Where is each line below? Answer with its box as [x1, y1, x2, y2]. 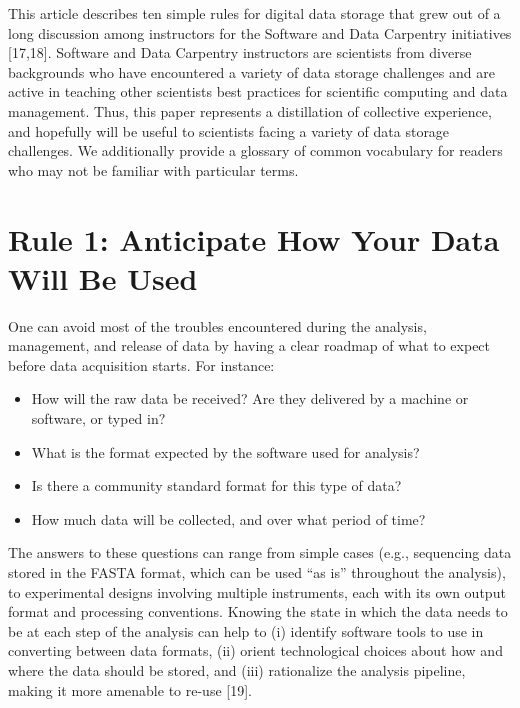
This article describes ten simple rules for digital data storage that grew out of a [8, 3, 501, 23]
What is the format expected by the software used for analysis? [31, 441, 420, 462]
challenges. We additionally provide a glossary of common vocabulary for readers [8, 140, 503, 161]
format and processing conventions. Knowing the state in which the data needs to [8, 601, 508, 622]
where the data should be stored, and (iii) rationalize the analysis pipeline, [8, 659, 466, 680]
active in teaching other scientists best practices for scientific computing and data [8, 81, 508, 102]
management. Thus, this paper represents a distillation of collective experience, [8, 100, 492, 121]
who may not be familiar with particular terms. [8, 159, 299, 180]
